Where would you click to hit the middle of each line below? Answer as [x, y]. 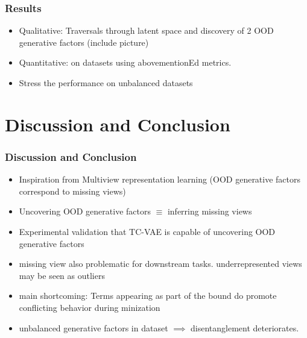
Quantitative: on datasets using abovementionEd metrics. [125, 62]
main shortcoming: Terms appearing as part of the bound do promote [148, 296]
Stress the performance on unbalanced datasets [106, 83]
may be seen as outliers [62, 275]
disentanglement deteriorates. [245, 327]
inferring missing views [210, 211]
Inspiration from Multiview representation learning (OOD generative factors [160, 179]
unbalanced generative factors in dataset [93, 327]
